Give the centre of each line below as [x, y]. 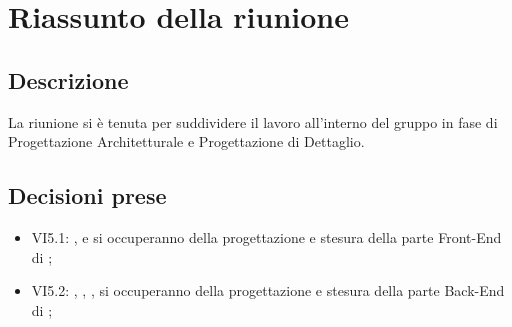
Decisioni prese [87, 195]
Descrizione [68, 79]
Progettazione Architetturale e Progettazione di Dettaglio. [186, 141]
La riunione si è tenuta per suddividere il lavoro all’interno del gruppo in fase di [253, 121]
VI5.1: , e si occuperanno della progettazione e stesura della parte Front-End [266, 236]
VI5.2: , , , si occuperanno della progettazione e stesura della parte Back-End [268, 290]
